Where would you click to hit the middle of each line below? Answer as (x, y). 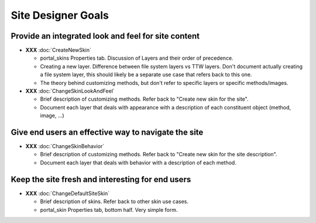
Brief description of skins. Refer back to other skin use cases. (114, 201)
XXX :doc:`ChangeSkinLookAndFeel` (70, 91)
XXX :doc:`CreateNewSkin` (59, 50)
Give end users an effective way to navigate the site (107, 132)
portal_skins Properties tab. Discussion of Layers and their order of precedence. (137, 58)
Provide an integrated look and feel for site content (105, 36)
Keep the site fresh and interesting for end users (101, 179)
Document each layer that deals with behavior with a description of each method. (138, 162)
